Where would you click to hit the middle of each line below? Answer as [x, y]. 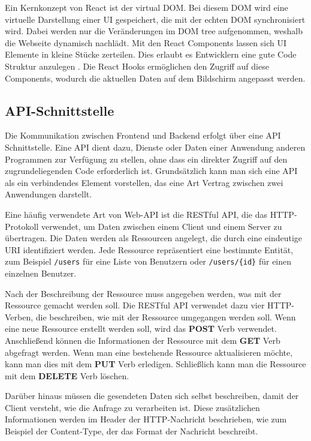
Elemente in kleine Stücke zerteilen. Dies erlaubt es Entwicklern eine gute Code [151, 54]
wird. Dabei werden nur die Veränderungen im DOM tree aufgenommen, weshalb [154, 31]
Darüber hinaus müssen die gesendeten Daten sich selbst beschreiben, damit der [152, 396]
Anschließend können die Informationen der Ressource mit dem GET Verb [143, 340]
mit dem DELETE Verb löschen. [67, 375]
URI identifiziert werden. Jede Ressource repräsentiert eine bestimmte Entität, [149, 249]
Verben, [19, 316]
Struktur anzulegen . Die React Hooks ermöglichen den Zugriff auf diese [137, 66]
